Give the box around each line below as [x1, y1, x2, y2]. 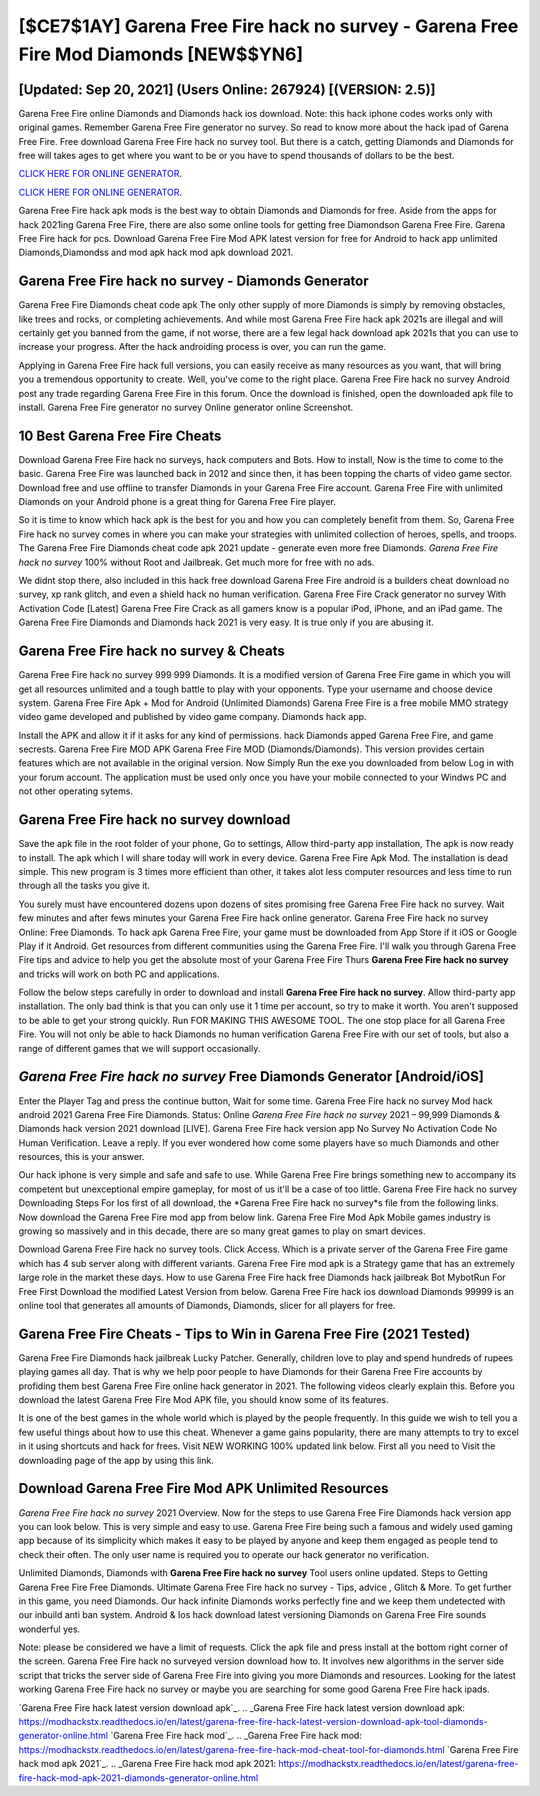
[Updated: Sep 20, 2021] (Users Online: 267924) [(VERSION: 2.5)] [18, 81, 436, 98]
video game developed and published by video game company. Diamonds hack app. [18, 711, 367, 723]
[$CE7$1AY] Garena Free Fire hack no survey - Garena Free [18, 15, 519, 37]
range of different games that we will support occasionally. [18, 1042, 261, 1054]
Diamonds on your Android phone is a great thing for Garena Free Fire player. [18, 496, 337, 508]
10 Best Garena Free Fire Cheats [18, 427, 222, 444]
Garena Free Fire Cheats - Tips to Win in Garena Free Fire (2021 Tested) [18, 1325, 471, 1342]
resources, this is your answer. [18, 1151, 145, 1163]
